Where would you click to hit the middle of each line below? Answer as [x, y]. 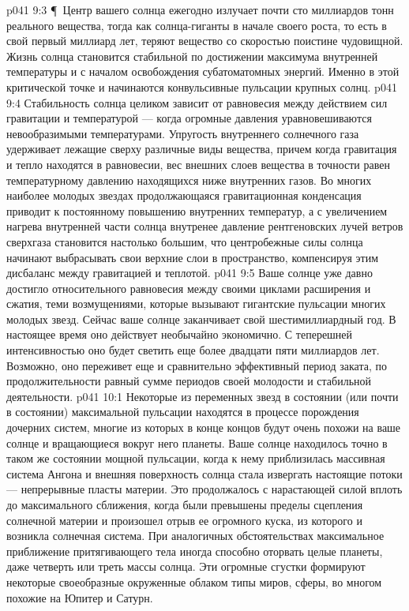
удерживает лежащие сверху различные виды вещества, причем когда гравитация [202, 149]
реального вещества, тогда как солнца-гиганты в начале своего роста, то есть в [197, 25]
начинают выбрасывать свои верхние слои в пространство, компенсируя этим [193, 257]
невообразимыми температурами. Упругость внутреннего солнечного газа [183, 133]
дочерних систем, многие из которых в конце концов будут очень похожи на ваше [204, 427]
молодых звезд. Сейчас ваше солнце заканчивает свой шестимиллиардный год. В [201, 319]
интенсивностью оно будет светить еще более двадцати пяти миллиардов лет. [193, 350]
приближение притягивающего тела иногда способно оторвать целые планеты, [195, 551]
